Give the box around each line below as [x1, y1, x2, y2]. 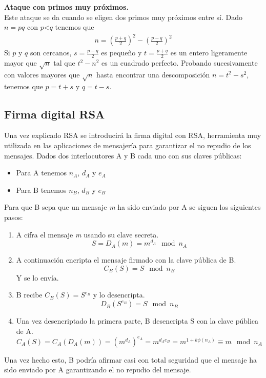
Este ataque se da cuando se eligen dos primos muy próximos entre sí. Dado [4, 11, 242, 22]
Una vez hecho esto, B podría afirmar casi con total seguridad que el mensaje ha [4, 354, 257, 365]
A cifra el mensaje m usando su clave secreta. [16, 229, 159, 240]
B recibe [16, 289, 43, 300]
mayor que [4, 57, 37, 68]
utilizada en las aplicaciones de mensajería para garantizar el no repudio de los [4, 140, 251, 151]
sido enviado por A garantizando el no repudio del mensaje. [4, 364, 191, 375]
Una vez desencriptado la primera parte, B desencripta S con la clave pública [16, 315, 259, 326]
